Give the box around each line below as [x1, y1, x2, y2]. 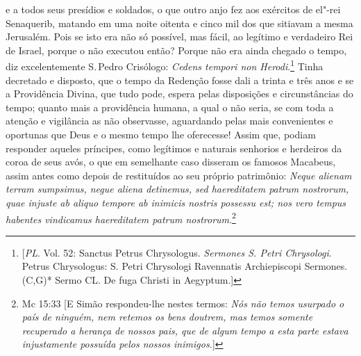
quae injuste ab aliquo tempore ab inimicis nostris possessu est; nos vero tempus [6, 195, 346, 209]
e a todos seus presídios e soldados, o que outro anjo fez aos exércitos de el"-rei [6, 2, 341, 16]
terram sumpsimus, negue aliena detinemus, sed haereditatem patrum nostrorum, [6, 181, 349, 196]
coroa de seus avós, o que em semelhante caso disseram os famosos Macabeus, [6, 154, 336, 169]
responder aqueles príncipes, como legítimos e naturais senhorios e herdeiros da [6, 140, 342, 155]
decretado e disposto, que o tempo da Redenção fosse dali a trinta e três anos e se [6, 72, 354, 87]
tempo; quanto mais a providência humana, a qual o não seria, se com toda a [6, 99, 334, 114]
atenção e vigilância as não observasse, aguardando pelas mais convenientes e [6, 113, 333, 128]
